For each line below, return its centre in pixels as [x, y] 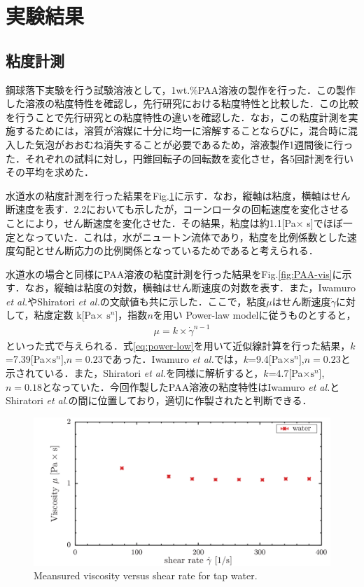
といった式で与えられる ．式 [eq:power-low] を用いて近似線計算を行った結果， [178, 345]
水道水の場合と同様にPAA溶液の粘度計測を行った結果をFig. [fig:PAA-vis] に [174, 274]
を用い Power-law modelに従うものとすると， [254, 315]
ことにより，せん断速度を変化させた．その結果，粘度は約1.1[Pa [151, 222]
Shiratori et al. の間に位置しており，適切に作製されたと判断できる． [159, 400]
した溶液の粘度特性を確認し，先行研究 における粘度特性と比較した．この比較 [182, 103]
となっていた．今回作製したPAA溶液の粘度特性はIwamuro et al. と [191, 386]
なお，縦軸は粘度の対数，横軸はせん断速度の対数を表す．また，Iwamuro [190, 288]
